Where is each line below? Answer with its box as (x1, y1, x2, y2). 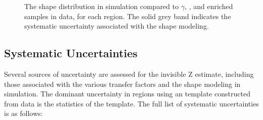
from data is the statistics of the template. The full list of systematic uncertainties (4, 98, 259, 108)
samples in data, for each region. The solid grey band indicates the (24, 11, 231, 21)
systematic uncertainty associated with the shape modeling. (24, 21, 209, 31)
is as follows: (4, 108, 43, 118)
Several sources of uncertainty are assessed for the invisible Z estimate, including (4, 68, 254, 79)
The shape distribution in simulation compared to (24, 1, 179, 11)
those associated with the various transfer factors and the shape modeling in (4, 78, 241, 89)
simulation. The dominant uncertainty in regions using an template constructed (4, 88, 250, 99)
